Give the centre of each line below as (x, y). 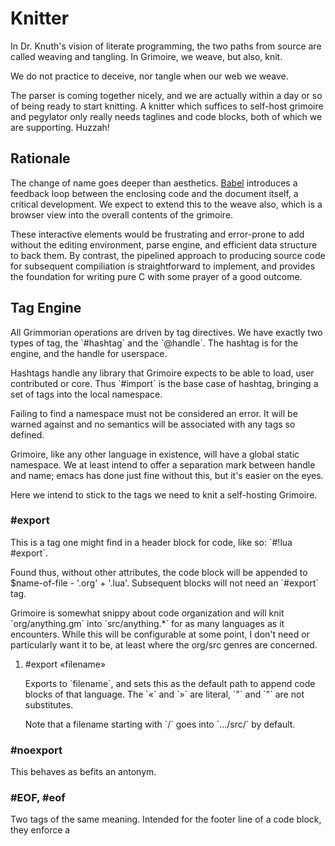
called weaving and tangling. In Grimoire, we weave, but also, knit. (146, 56)
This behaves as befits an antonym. (83, 772)
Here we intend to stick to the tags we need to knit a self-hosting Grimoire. (164, 494)
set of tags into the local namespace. (86, 394)
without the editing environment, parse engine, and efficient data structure (164, 244)
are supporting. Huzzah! (60, 127)
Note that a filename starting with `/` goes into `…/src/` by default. (160, 724)
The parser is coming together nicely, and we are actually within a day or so (166, 95)
